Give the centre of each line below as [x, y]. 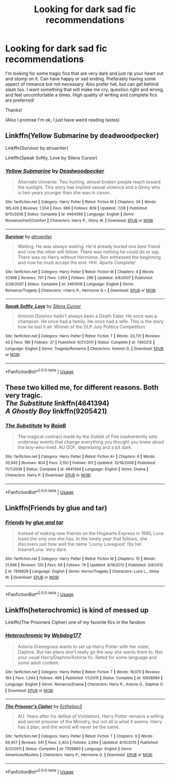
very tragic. [24, 395]
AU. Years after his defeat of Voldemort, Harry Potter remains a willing [91, 716]
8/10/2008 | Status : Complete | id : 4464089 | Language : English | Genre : [70, 214]
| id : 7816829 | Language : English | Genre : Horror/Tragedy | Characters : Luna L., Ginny [82, 571]
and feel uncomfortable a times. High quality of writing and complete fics [81, 95]
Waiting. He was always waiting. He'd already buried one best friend [89, 246]
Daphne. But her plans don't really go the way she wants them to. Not [90, 652]
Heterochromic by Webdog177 [43, 635]
